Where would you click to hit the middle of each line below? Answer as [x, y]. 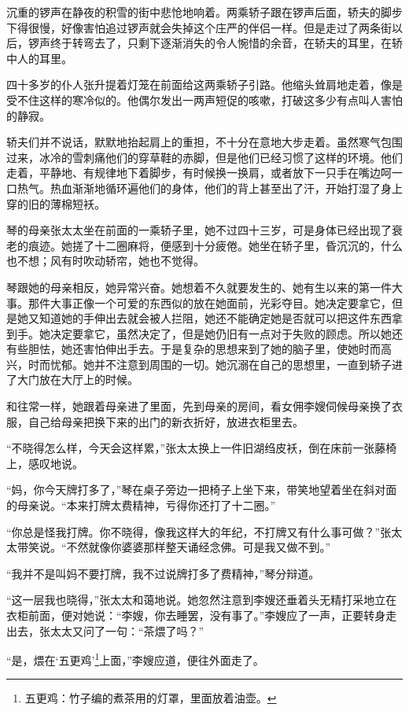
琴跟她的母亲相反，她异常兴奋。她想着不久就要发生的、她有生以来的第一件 [199, 287]
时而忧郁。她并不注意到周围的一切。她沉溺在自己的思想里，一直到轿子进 [215, 364]
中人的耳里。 [39, 58]
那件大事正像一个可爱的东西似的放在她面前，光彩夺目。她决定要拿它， [210, 302]
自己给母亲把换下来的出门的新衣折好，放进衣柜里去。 [166, 421]
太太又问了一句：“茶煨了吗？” [127, 630]
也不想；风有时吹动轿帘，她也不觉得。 [105, 261]
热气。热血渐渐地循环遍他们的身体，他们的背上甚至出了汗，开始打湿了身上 [210, 188]
